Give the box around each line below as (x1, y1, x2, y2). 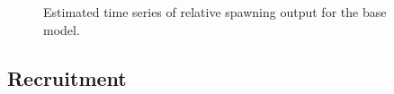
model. (43, 20, 80, 38)
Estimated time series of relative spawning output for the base (43, 3, 387, 21)
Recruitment (7, 64, 127, 91)
